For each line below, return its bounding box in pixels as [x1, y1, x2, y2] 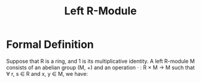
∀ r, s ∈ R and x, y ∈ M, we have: [6, 70, 89, 77]
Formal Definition [6, 38, 94, 51]
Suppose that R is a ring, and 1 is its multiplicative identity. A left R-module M [6, 57, 195, 64]
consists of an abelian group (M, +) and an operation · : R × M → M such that [6, 64, 195, 71]
